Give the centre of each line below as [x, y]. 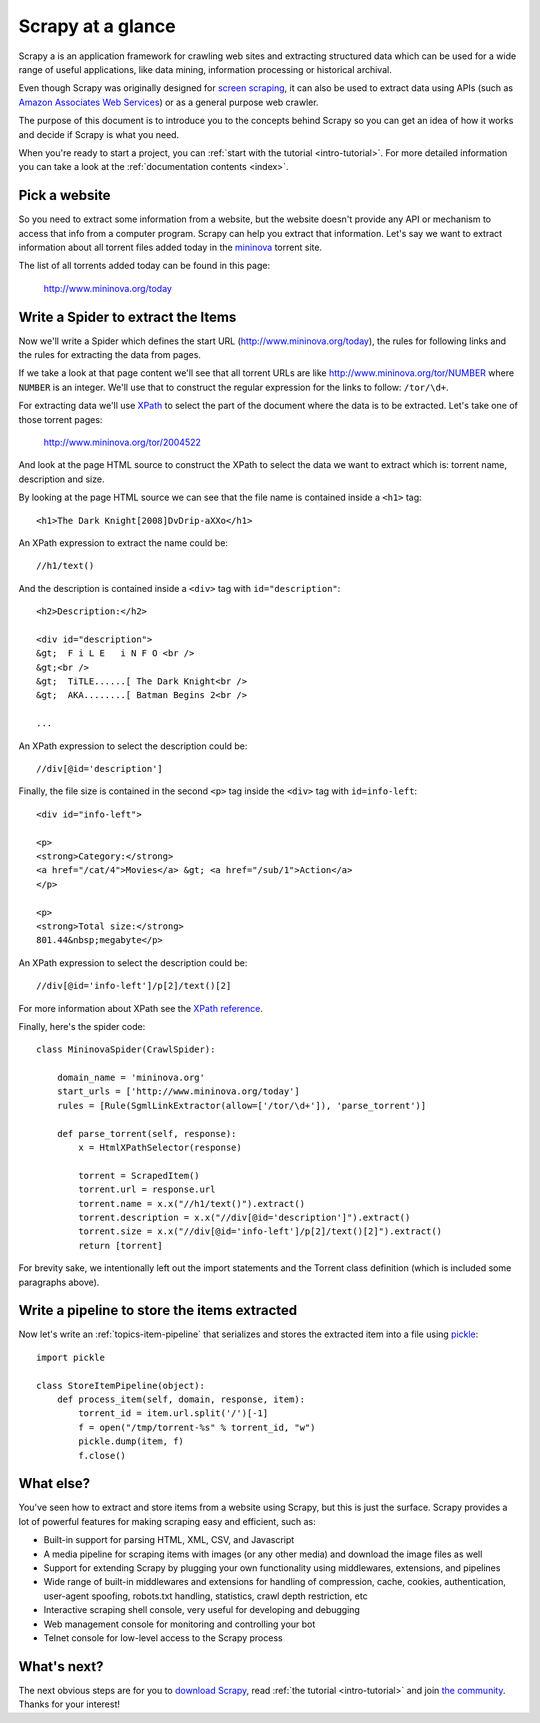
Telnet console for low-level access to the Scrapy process [163, 1637]
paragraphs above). [59, 1282]
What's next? [61, 1666]
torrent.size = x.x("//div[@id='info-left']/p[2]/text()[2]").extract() [260, 1231]
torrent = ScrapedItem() [139, 1175]
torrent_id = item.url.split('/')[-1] [173, 1413]
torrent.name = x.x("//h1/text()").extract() [191, 1203]
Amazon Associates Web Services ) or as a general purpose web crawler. [168, 102]
